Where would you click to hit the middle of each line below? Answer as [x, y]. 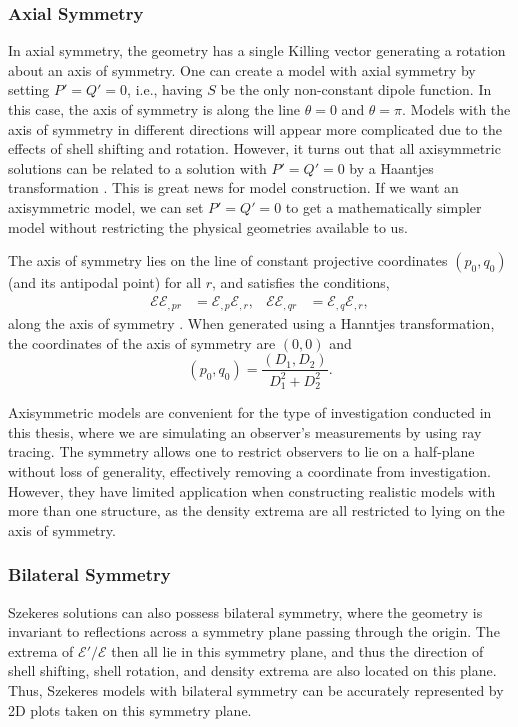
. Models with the [456, 109]
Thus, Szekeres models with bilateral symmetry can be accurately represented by [256, 690]
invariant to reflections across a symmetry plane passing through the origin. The [254, 631]
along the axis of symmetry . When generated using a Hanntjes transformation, [251, 323]
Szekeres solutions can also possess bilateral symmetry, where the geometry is [245, 611]
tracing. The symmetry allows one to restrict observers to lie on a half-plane [241, 451]
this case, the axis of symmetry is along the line [154, 109]
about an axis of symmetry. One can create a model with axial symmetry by [242, 69]
